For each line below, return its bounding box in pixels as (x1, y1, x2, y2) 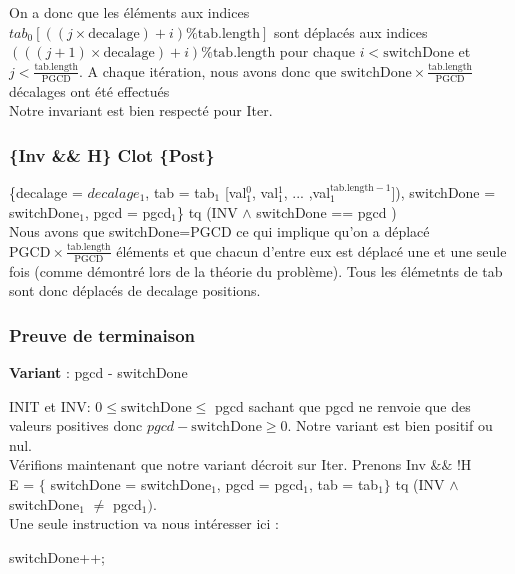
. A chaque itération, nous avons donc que (79, 60, 337, 81)
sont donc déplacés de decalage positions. (9, 280, 261, 301)
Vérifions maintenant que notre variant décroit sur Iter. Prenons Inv (9, 454, 426, 475)
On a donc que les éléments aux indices (9, 2, 250, 22)
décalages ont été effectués (9, 80, 170, 101)
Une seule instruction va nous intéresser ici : (9, 513, 279, 534)
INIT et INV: (9, 395, 91, 416)
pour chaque (279, 41, 355, 62)
